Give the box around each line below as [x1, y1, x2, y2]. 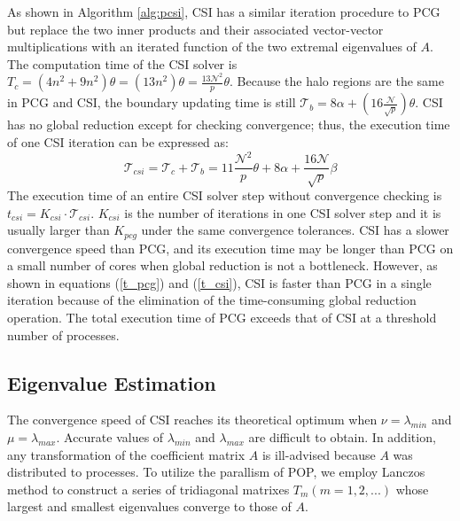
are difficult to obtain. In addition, [248, 427, 436, 446]
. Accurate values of [56, 427, 164, 446]
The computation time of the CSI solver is [7, 54, 238, 73]
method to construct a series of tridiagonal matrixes [7, 479, 290, 498]
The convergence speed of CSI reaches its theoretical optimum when [7, 410, 378, 429]
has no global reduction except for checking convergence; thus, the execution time [7, 115, 450, 134]
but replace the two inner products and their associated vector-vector [7, 19, 384, 38]
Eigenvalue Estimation [7, 369, 216, 396]
